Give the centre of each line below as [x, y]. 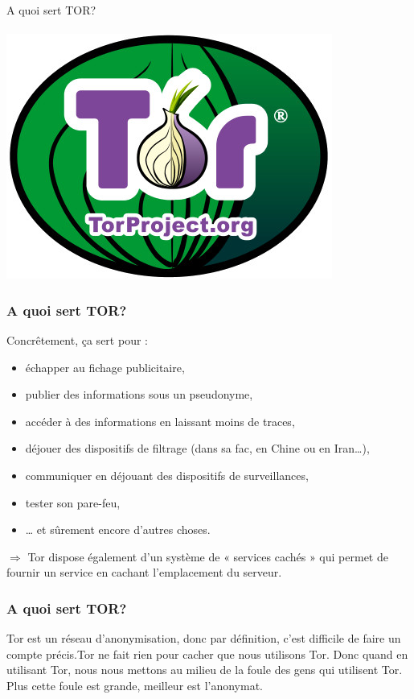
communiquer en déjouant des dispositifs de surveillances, [167, 475]
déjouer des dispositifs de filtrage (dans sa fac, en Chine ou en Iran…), [197, 448]
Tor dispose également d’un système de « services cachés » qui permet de [208, 556]
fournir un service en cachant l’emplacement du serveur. [144, 572]
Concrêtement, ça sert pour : [77, 340]
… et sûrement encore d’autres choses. [118, 529]
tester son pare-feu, [73, 502]
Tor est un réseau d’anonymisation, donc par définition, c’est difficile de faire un [204, 638]
